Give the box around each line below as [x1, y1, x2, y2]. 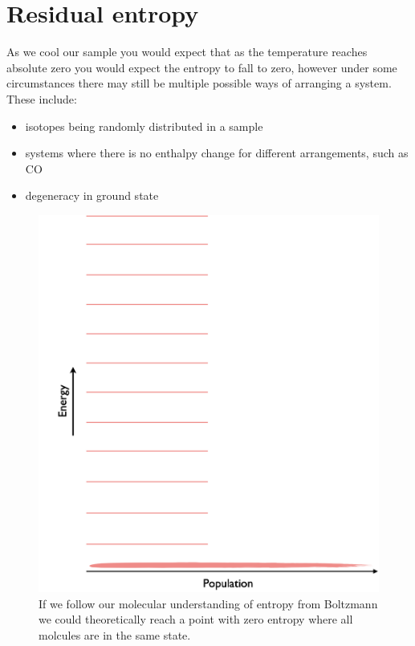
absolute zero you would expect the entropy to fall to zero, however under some [6, 59, 397, 75]
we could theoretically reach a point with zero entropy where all [39, 611, 353, 628]
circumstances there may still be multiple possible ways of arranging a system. [6, 75, 392, 91]
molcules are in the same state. [39, 627, 191, 644]
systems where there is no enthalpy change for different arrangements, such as [25, 144, 409, 161]
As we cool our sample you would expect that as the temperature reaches [6, 43, 368, 60]
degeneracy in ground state [25, 187, 159, 204]
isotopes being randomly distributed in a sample [25, 117, 263, 134]
